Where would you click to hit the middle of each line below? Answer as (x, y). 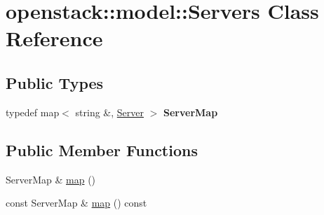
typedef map (33, 112)
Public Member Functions (102, 150)
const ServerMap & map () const (76, 203)
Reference (54, 38)
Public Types (55, 82)
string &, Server (109, 112)
